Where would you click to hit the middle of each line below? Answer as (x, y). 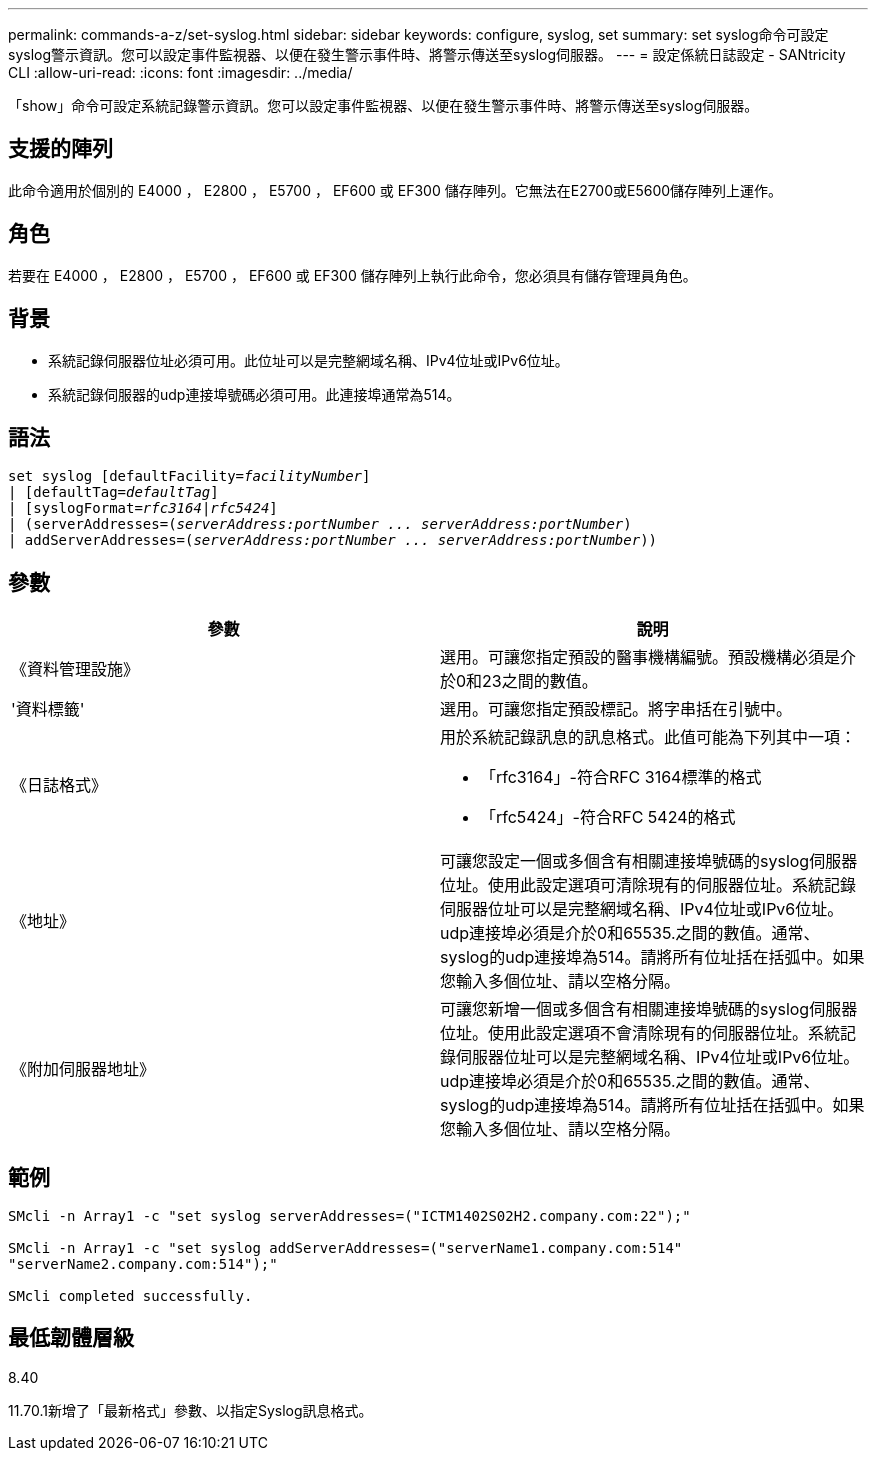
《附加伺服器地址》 (83, 1069)
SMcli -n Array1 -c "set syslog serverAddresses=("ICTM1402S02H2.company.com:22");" (349, 1216)
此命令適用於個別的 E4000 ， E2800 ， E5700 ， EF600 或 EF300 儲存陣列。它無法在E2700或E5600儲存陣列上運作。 (395, 190)
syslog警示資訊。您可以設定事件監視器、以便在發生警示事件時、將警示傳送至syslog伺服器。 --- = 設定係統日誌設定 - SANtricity (427, 54)
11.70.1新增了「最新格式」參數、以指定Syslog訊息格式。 (190, 1410)
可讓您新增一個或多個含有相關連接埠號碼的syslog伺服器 (649, 1009)
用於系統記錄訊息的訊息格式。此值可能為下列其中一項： (648, 737)
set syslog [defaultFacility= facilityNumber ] (189, 476)
